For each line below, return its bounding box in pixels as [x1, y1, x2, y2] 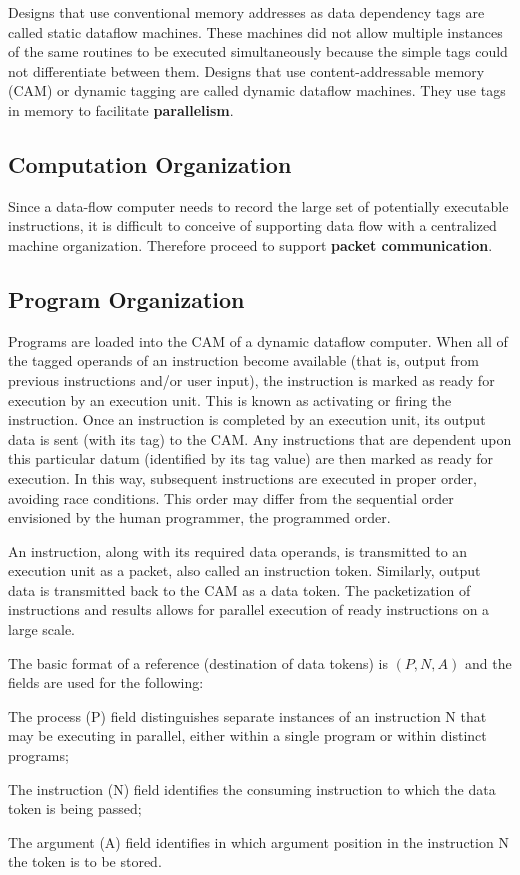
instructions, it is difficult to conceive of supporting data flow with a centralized [8, 215, 497, 236]
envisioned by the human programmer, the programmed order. [8, 507, 391, 528]
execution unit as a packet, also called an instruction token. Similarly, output [8, 560, 481, 581]
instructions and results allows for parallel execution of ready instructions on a [8, 599, 490, 620]
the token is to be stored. [8, 851, 162, 872]
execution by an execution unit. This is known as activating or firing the [8, 389, 452, 410]
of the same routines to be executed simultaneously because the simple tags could [8, 41, 508, 62]
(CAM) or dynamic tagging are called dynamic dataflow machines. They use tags [8, 80, 506, 101]
